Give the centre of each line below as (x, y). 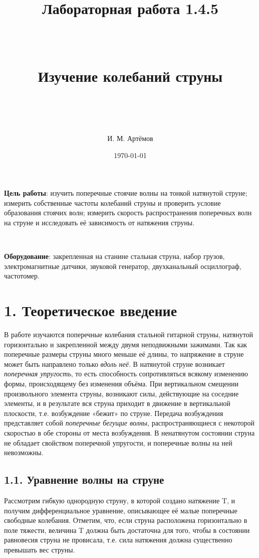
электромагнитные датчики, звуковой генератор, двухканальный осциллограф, (123, 266)
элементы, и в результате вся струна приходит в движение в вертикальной (117, 403)
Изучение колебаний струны (130, 76)
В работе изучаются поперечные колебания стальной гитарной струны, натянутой (129, 334)
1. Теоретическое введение (91, 310)
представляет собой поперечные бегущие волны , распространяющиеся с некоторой (129, 423)
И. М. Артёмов (130, 138)
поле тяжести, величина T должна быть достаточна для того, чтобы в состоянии (127, 530)
